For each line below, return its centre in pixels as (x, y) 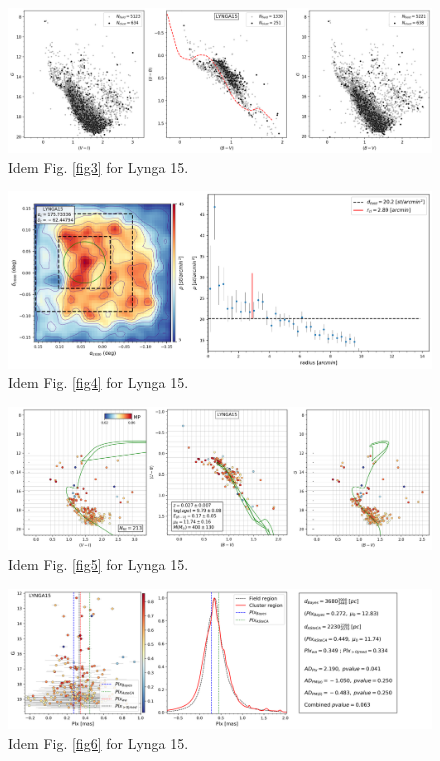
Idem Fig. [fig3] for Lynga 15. (98, 166)
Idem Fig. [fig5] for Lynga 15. (98, 563)
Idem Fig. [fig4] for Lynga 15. (98, 382)
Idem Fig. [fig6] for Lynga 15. (98, 742)
